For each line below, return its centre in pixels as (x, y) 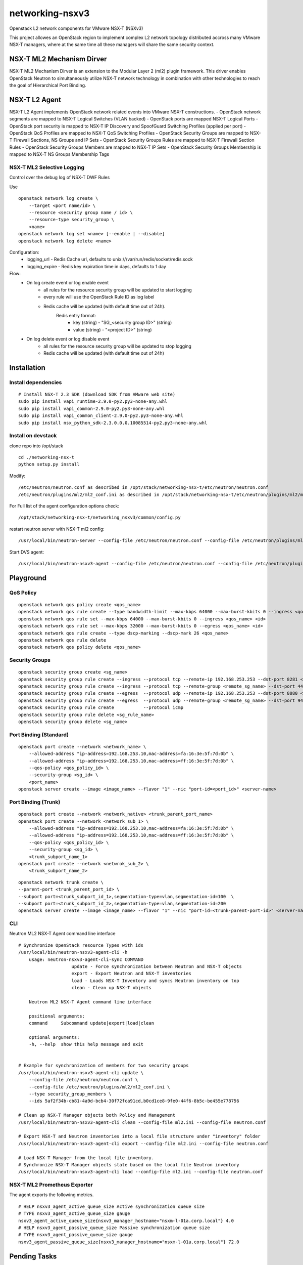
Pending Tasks (33, 1256)
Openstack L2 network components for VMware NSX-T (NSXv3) (76, 28)
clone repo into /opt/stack (36, 446)
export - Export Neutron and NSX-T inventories (131, 974)
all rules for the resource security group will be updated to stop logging (118, 346)
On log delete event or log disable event (68, 339)
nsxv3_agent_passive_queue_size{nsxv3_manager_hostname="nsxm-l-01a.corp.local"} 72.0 (129, 1242)
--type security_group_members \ (70, 1094)
